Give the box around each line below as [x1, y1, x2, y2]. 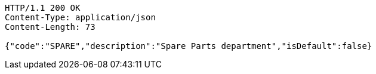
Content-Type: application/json [5, 13, 156, 22]
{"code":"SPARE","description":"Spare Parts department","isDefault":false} [5, 41, 372, 51]
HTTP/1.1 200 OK [5, 3, 81, 13]
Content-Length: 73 [5, 22, 95, 32]
